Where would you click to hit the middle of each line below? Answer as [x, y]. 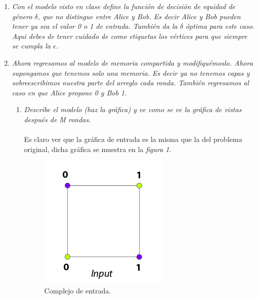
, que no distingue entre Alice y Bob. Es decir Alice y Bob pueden [139, 16]
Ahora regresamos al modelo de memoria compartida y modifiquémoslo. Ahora [132, 62]
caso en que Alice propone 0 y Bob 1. [69, 92]
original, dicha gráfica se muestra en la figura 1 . [98, 149]
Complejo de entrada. [78, 290]
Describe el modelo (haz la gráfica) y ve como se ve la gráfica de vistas [133, 109]
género [22, 16]
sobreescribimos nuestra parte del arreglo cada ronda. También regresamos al [131, 83]
